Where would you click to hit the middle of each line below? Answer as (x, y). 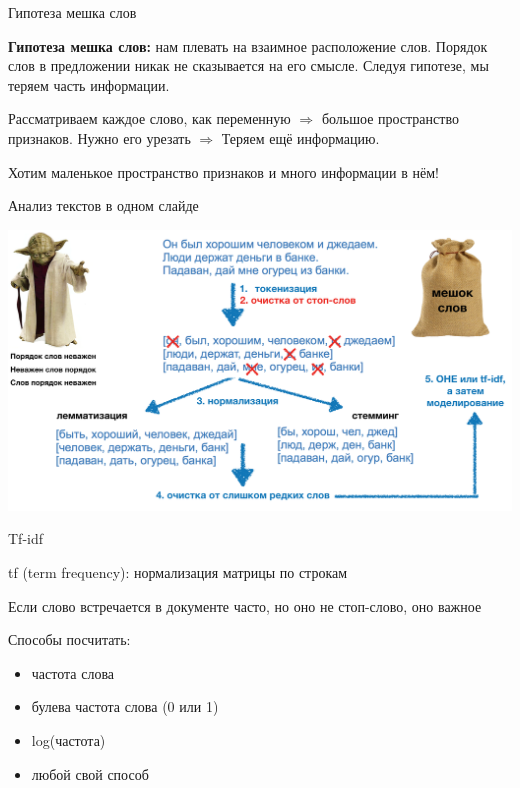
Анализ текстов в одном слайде (103, 205)
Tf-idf (26, 538)
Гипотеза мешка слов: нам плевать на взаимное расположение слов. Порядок (248, 45)
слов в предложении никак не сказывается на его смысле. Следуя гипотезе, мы (248, 65)
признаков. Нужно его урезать (99, 137)
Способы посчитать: (69, 639)
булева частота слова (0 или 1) (125, 706)
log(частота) (68, 739)
